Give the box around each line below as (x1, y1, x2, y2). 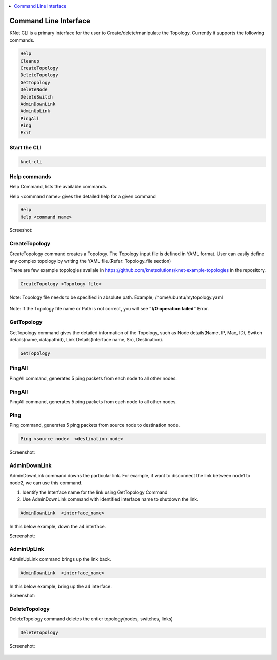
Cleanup (20, 58, 39, 64)
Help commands (9, 173, 51, 180)
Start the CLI (9, 144, 42, 151)
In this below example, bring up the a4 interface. (9, 583, 112, 589)
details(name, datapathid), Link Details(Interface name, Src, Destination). (9, 337, 164, 343)
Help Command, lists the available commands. (9, 184, 108, 190)
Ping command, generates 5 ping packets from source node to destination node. (9, 422, 180, 429)
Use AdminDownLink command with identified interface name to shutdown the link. (22, 496, 199, 502)
